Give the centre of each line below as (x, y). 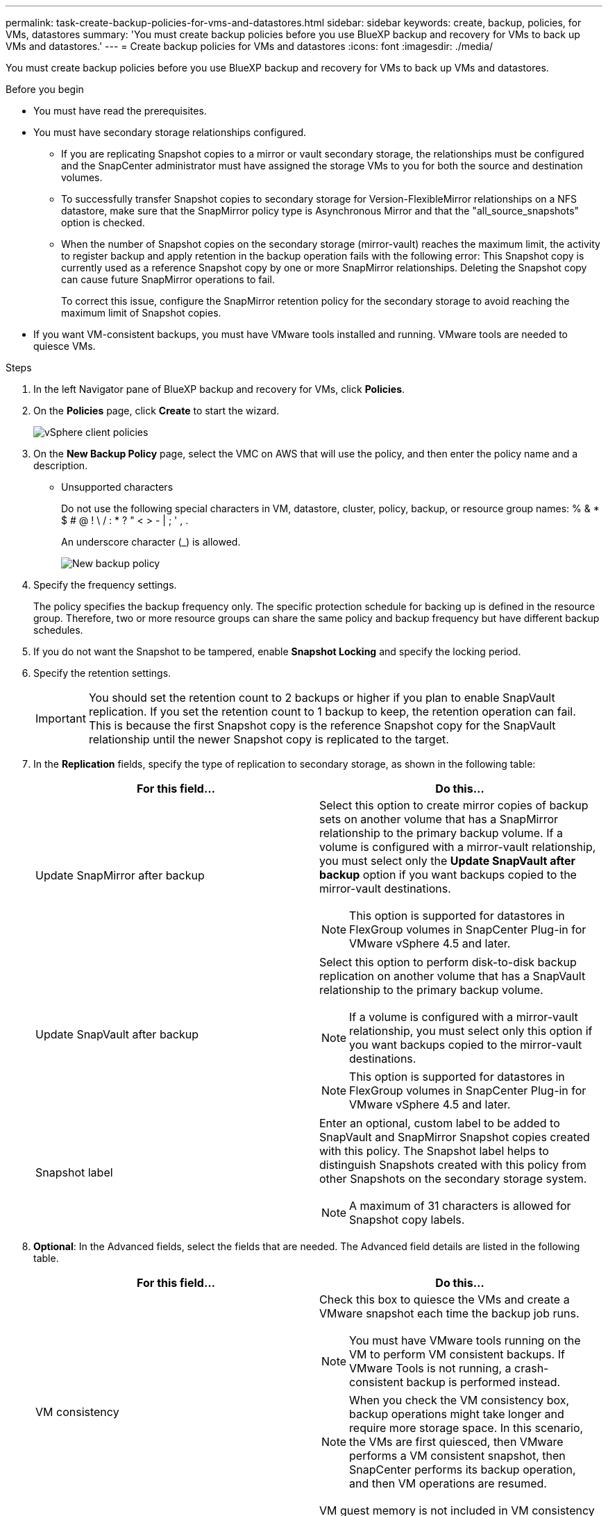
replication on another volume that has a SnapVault (453, 976)
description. (61, 465)
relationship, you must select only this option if (471, 1031)
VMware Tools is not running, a (430, 1368)
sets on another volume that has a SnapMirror (439, 819)
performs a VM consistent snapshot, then (457, 1456)
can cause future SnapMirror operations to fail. (168, 279)
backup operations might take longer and (457, 1414)
